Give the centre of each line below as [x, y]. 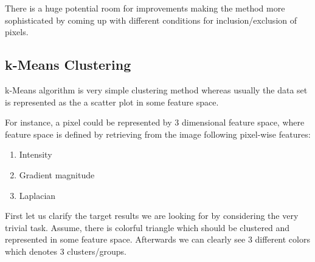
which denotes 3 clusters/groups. [66, 251]
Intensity [36, 154]
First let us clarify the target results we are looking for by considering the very [152, 216]
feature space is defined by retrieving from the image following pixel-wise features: [158, 134]
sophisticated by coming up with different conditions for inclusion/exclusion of [151, 20]
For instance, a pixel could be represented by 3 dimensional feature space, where [155, 122]
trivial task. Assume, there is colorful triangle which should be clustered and [147, 227]
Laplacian [37, 195]
